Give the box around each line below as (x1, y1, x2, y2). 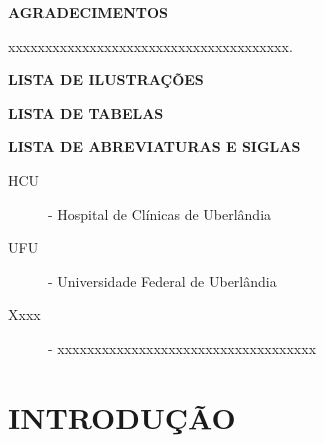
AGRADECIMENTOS (8, 2, 169, 22)
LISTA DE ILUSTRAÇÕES (8, 69, 204, 90)
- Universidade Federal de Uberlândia (48, 270, 277, 291)
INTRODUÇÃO (8, 396, 236, 437)
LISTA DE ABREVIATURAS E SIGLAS (8, 136, 301, 157)
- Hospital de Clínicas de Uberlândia (48, 203, 272, 224)
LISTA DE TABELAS (8, 102, 164, 123)
